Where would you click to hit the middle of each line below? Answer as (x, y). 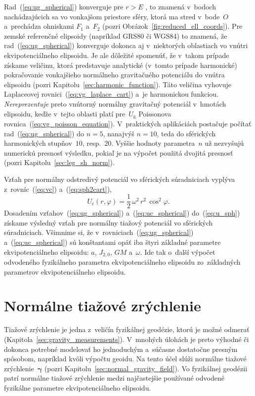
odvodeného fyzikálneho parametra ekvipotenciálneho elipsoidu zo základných (122, 262)
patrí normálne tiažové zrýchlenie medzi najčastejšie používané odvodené (114, 378)
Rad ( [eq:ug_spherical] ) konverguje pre (64, 6)
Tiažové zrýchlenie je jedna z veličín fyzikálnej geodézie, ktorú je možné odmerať (127, 329)
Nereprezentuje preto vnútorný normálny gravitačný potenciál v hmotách (115, 103)
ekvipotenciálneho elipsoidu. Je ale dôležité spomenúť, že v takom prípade (117, 55)
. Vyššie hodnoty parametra (153, 143)
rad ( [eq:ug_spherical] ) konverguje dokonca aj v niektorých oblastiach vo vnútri (126, 45)
